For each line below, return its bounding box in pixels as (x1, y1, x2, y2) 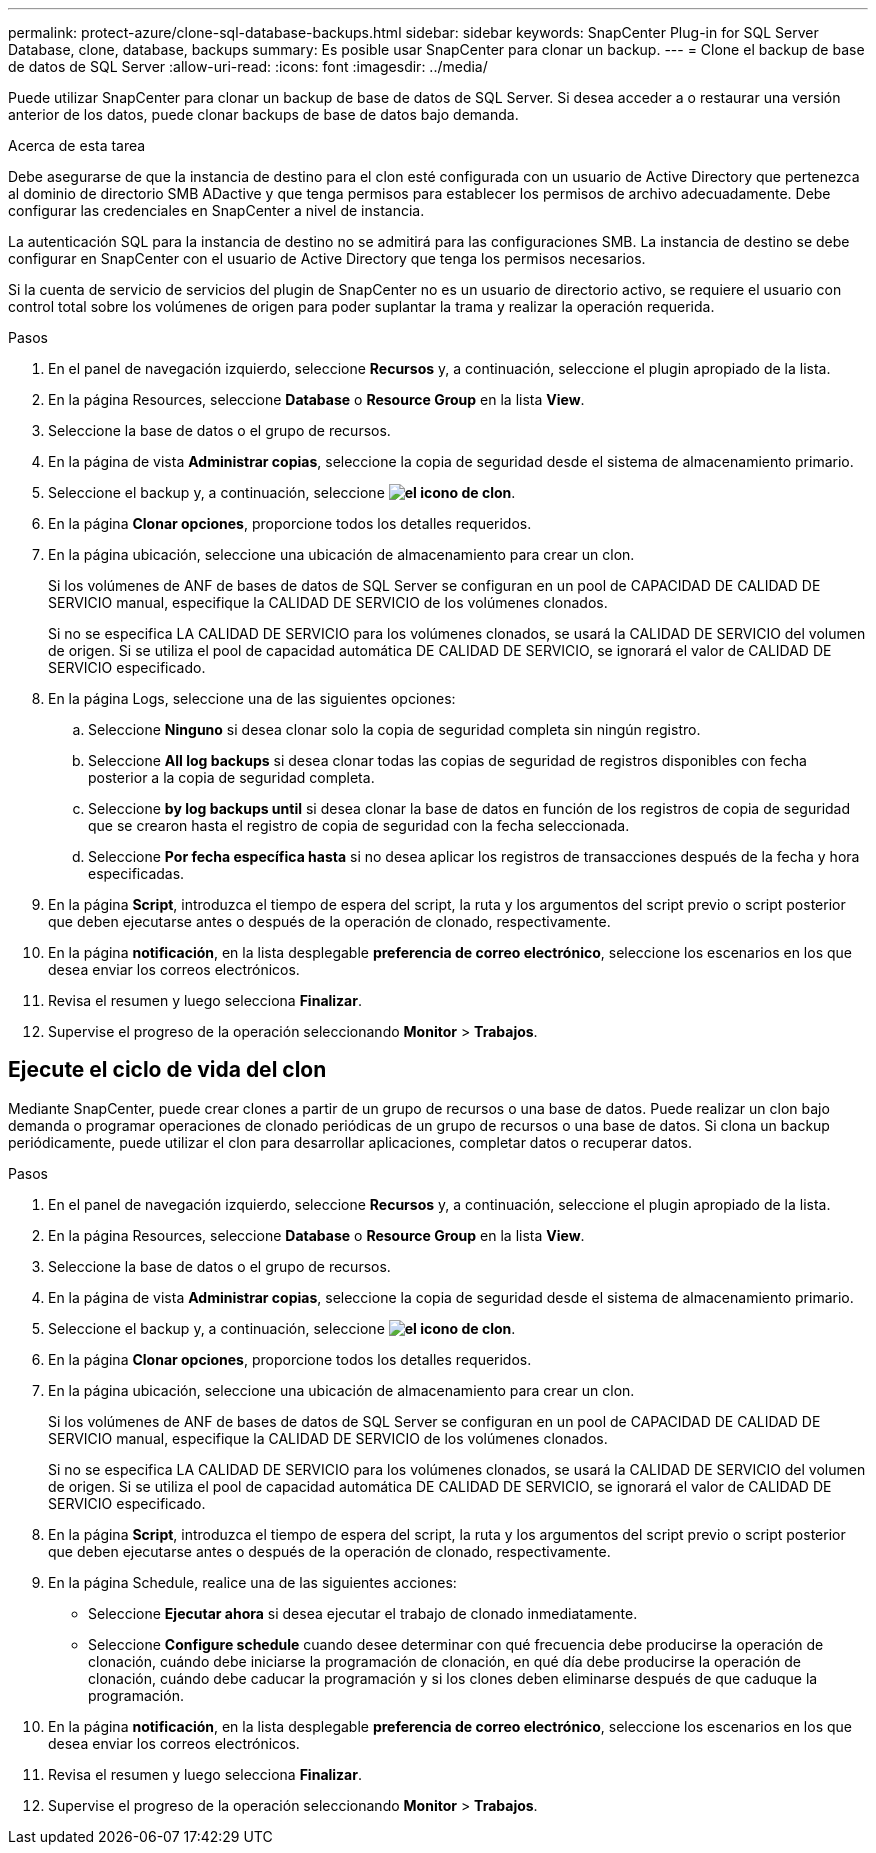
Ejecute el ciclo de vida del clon (8, 1057, 327, 1083)
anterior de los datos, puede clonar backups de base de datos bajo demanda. (8, 106, 519, 123)
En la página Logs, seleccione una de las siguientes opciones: (48, 690, 456, 707)
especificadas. (88, 865, 185, 882)
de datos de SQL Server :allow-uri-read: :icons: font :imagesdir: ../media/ (8, 58, 488, 75)
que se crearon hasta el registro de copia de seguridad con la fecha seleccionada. (88, 817, 630, 834)
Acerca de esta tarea (8, 137, 146, 154)
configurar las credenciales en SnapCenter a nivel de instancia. (8, 202, 425, 219)
